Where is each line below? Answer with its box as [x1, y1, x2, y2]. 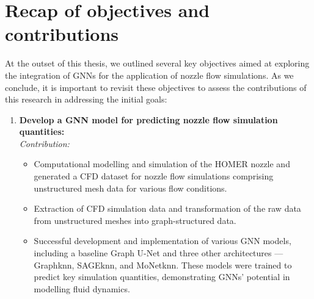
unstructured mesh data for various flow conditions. [34, 181, 227, 194]
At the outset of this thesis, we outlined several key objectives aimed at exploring [5, 57, 310, 70]
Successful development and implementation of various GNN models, [34, 234, 291, 247]
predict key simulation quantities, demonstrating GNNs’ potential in [34, 270, 290, 283]
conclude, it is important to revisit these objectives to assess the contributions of [5, 81, 307, 93]
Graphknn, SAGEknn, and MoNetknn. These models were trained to [34, 258, 292, 271]
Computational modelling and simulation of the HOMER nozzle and [34, 157, 290, 170]
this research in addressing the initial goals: [5, 93, 167, 106]
